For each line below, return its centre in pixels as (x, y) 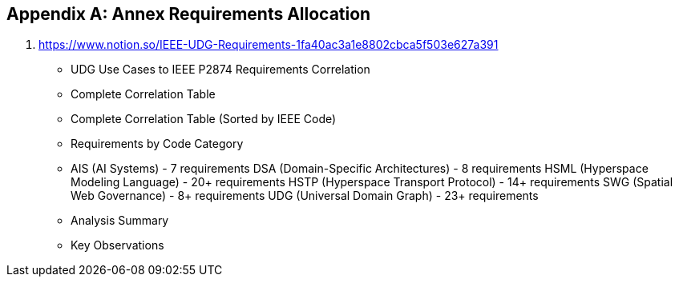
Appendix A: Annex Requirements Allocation (189, 14)
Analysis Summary (120, 221)
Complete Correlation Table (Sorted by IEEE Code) (204, 119)
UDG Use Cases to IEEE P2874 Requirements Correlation (220, 70)
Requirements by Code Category (157, 144)
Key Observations (117, 245)
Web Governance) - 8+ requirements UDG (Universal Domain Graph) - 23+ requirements (305, 196)
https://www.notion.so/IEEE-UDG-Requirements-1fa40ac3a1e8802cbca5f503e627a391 (269, 45)
